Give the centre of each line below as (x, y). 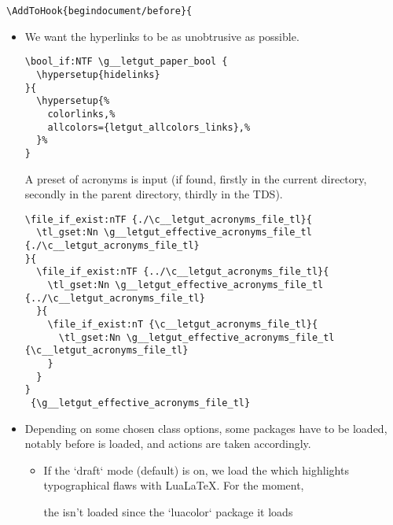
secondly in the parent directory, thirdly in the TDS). (154, 194)
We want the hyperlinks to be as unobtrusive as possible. (162, 36)
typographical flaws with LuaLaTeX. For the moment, (174, 485)
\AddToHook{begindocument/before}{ (99, 11)
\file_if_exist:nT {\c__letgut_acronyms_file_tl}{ (183, 324)
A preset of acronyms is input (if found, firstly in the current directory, (196, 178)
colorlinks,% (81, 114)
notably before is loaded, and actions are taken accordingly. (168, 444)
